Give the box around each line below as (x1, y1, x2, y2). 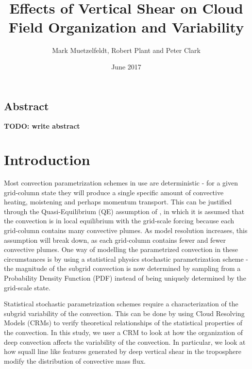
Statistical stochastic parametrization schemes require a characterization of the (4, 299, 238, 309)
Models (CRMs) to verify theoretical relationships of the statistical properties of (4, 318, 242, 328)
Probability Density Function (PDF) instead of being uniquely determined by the (4, 272, 246, 283)
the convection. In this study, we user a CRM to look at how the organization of (4, 327, 243, 337)
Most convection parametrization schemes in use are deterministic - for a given (4, 178, 238, 188)
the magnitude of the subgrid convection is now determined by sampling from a (4, 263, 241, 273)
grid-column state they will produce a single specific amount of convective (4, 187, 224, 197)
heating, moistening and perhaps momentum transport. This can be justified (4, 197, 232, 207)
